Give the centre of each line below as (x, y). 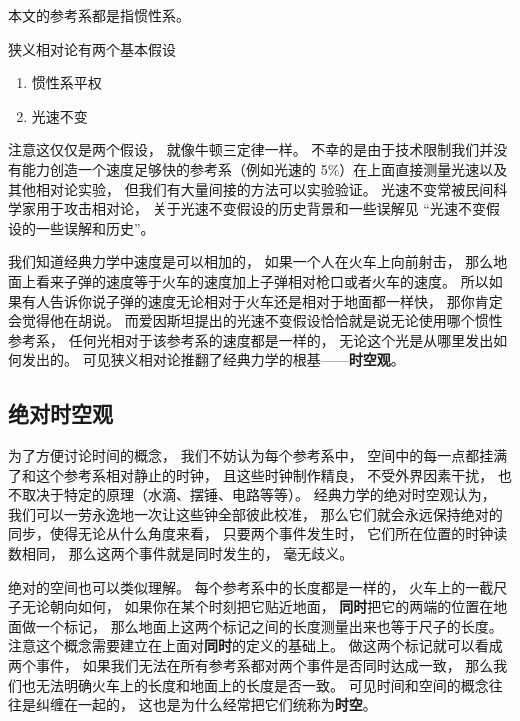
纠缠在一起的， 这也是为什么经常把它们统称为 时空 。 (206, 704)
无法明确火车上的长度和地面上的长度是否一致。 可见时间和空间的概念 (262, 684)
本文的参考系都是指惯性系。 (99, 15)
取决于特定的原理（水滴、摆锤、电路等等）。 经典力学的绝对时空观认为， (258, 494)
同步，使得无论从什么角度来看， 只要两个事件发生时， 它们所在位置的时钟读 (258, 533)
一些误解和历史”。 (95, 227)
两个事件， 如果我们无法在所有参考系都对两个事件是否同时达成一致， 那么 (251, 665)
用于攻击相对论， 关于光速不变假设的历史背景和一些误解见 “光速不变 (260, 208)
